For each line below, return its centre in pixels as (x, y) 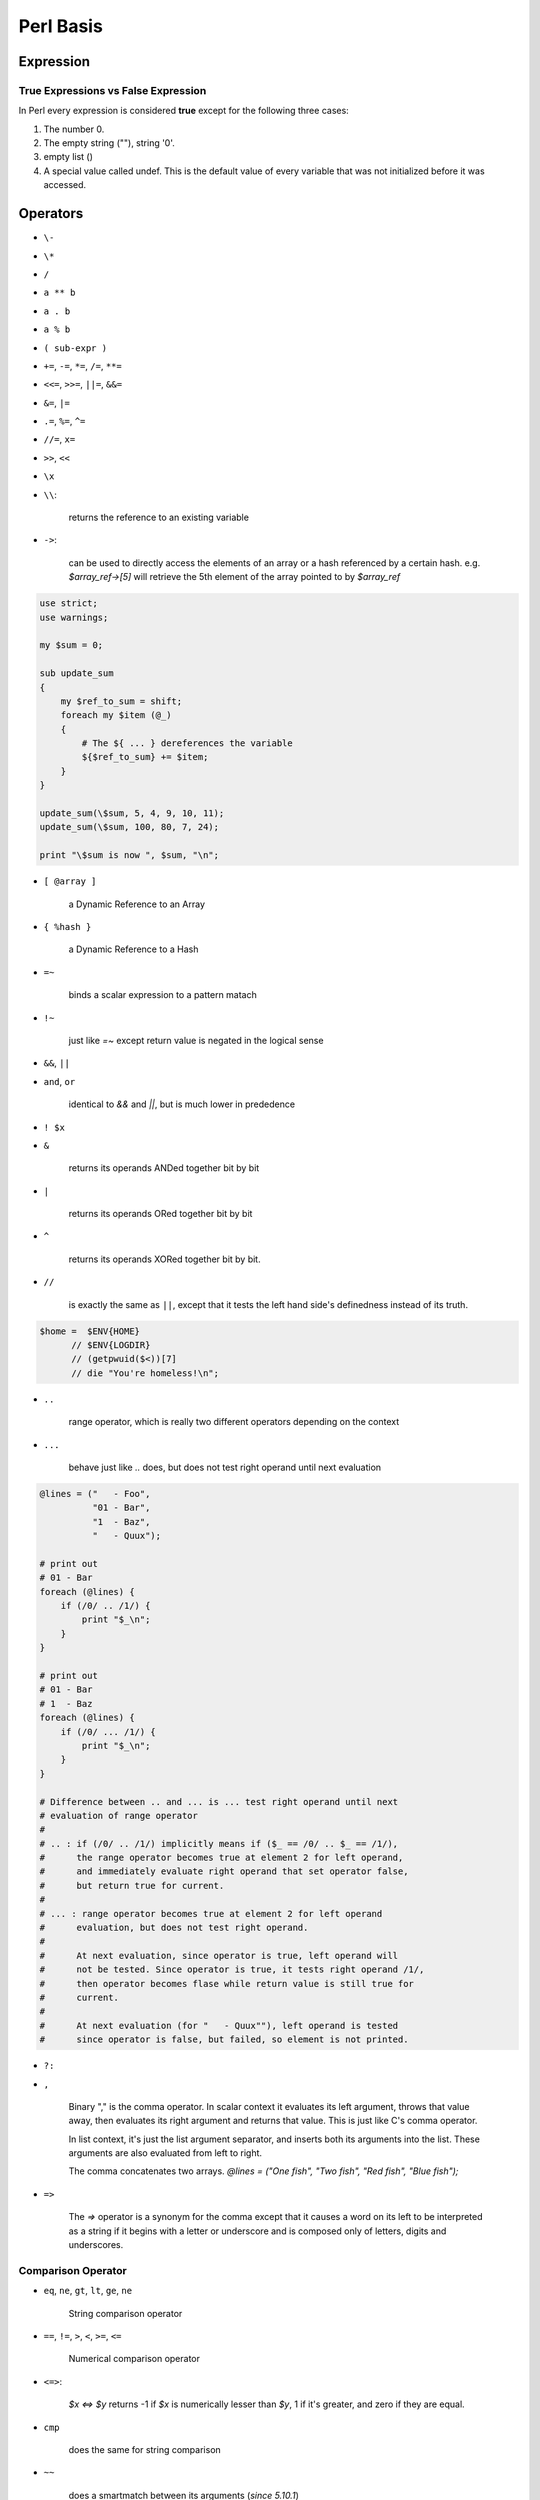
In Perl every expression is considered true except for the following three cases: (183, 111)
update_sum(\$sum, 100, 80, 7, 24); (129, 827)
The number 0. (74, 129)
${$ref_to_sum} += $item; (145, 757)
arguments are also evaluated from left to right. (165, 2153)
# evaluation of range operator (119, 1815)
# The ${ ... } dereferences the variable (187, 743)
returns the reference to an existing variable (159, 517)
